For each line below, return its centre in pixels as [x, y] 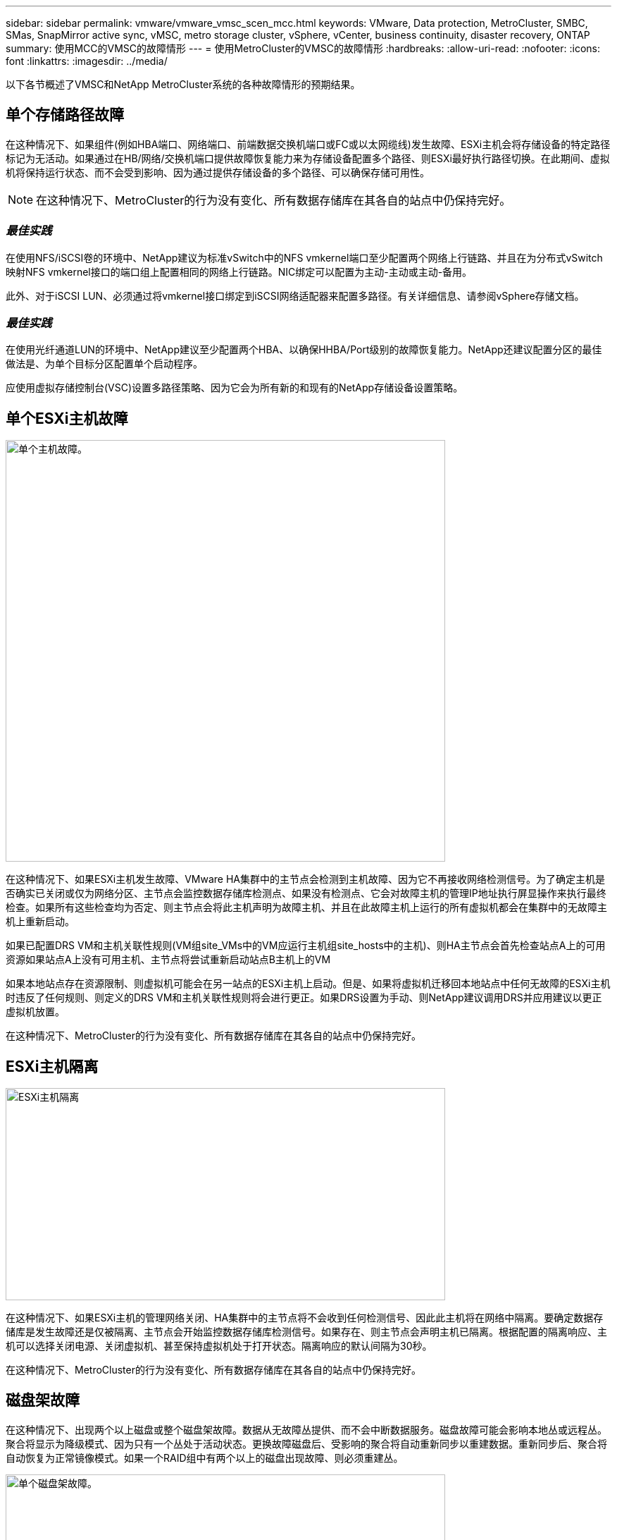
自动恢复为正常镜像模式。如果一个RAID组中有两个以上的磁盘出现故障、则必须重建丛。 [205, 1457]
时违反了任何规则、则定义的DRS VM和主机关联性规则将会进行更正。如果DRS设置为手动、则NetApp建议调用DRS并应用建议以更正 [304, 998]
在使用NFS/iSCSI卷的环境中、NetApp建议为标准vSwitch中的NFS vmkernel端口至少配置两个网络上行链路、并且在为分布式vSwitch [304, 257]
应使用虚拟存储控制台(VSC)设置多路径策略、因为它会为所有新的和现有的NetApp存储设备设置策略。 [235, 388]
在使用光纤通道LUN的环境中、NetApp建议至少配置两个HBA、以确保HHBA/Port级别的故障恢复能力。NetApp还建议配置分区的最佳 [304, 350]
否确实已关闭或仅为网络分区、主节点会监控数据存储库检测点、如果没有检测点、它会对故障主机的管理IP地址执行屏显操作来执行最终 [306, 893]
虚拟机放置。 [35, 1012]
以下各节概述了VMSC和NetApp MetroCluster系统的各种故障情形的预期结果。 [183, 84]
